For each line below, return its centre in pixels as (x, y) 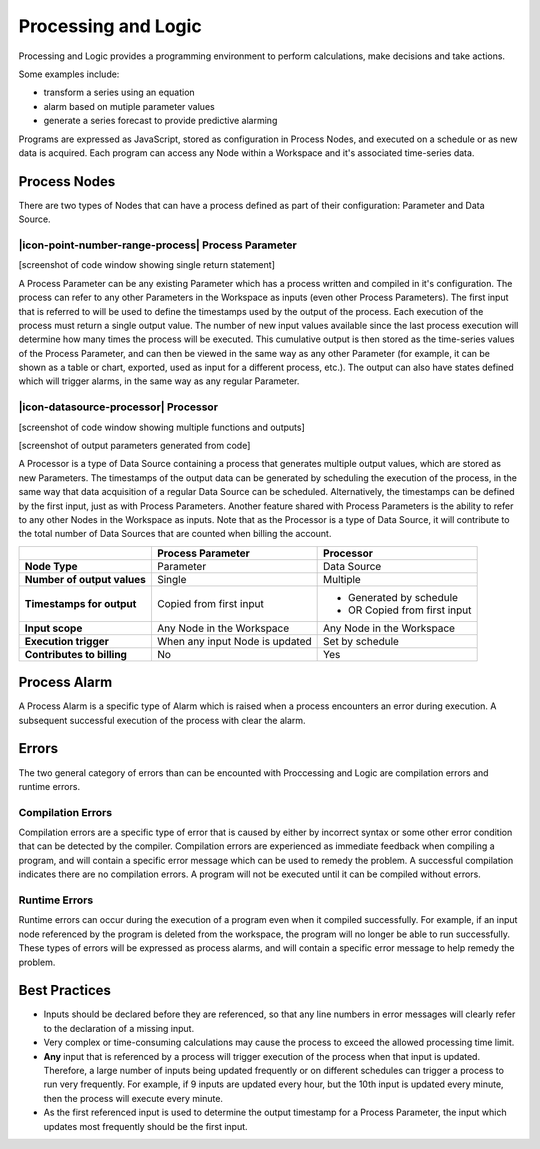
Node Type (51, 566)
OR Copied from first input (410, 610)
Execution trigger (67, 641)
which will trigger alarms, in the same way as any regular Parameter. (159, 381)
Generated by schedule (403, 597)
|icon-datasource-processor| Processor (118, 407)
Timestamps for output (80, 603)
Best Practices (65, 990)
